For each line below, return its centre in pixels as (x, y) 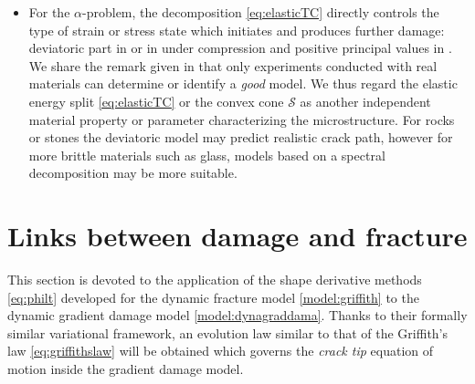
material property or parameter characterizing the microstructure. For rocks (242, 119)
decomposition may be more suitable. (133, 173)
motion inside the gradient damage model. (126, 369)
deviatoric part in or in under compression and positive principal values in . (240, 48)
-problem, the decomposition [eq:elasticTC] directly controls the (261, 12)
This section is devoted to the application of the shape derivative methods (215, 280)
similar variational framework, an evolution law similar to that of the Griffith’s (228, 332)
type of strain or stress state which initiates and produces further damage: (237, 30)
